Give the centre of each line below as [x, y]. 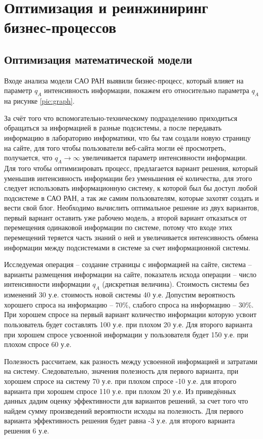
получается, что [28, 158]
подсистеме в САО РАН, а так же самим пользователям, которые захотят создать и [131, 197]
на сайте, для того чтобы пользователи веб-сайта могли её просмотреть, [115, 147]
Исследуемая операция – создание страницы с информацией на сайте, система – [128, 264]
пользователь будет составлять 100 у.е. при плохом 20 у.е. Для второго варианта [128, 324]
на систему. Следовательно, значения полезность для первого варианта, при [121, 371]
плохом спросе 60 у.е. [38, 344]
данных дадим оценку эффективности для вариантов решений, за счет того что [126, 401]
